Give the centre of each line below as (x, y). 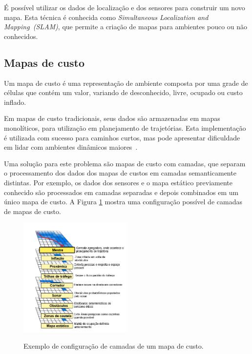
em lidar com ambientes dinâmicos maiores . (71, 147)
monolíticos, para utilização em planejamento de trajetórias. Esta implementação (125, 128)
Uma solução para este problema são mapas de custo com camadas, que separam (125, 163)
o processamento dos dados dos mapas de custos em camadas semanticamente (120, 173)
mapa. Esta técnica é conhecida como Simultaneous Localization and (106, 17)
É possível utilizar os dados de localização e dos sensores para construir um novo (125, 7)
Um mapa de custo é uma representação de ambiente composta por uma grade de (126, 83)
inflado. (15, 102)
